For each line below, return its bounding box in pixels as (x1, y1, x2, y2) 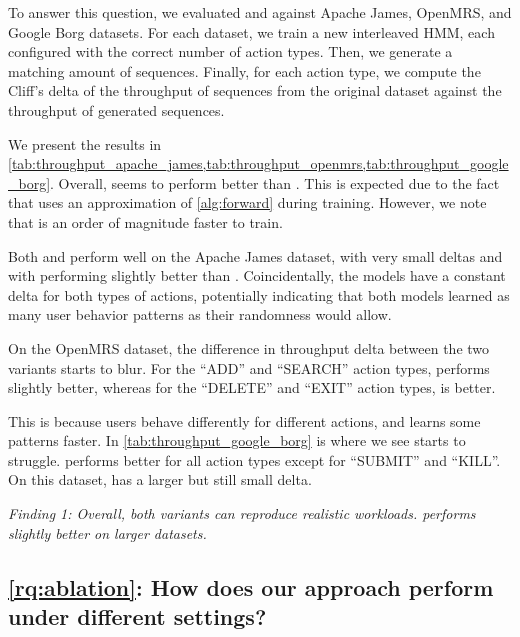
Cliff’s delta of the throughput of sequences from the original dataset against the (8, 80, 502, 101)
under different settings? (8, 601, 267, 632)
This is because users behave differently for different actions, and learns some (8, 410, 481, 431)
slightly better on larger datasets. (8, 522, 207, 543)
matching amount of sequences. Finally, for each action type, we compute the (8, 60, 481, 81)
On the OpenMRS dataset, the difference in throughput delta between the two (8, 337, 490, 358)
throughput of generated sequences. (8, 99, 225, 120)
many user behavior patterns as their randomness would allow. (8, 304, 392, 325)
